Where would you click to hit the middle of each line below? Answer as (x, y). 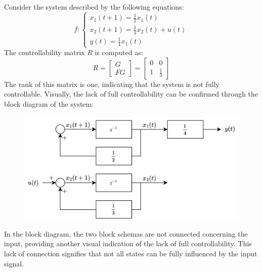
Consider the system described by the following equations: (94, 7)
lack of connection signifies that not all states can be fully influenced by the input (131, 253)
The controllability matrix (45, 52)
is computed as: (119, 52)
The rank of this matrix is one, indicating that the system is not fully (112, 84)
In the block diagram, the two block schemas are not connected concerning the (126, 233)
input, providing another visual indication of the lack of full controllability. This (128, 243)
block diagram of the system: (49, 103)
